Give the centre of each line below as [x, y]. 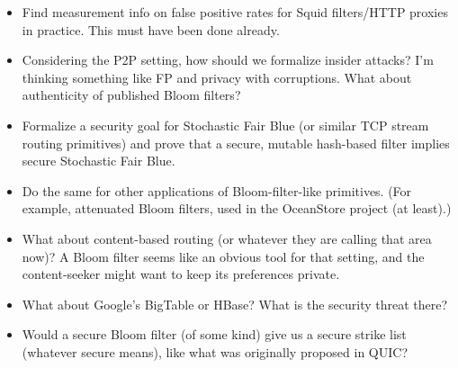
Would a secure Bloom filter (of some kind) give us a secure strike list [214, 334]
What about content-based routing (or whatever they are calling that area [227, 238]
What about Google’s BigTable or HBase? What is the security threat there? [235, 304]
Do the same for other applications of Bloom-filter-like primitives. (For [217, 190]
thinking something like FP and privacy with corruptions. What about [217, 77]
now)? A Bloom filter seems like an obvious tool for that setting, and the [223, 256]
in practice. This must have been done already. [151, 29]
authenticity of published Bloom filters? [131, 95]
